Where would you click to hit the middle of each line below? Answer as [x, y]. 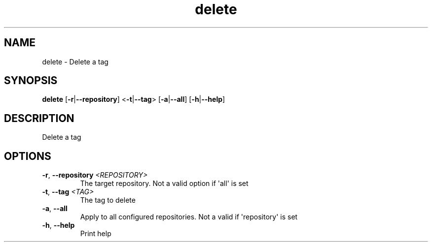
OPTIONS [28, 156]
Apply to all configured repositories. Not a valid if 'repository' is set [189, 217]
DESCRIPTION [39, 118]
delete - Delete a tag [75, 61]
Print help [96, 234]
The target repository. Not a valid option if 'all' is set [164, 184]
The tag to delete [108, 200]
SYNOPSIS [31, 81]
